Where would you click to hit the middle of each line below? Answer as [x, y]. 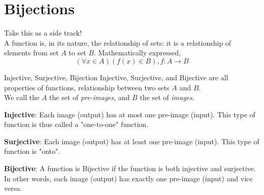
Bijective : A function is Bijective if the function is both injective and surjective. [130, 168]
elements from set [31, 53]
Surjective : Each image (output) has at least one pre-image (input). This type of [132, 141]
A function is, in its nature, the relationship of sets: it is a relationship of [118, 42]
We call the [22, 97]
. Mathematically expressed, [137, 53]
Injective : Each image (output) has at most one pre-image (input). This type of [130, 114]
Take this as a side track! [43, 33]
